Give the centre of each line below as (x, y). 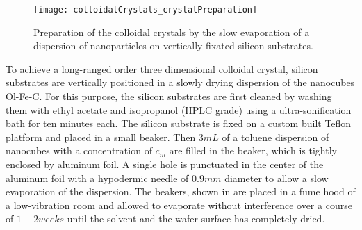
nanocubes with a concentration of (79, 150)
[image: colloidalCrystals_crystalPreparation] (146, 10)
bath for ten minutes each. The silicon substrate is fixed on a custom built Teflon (179, 123)
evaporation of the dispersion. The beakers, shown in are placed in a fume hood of (181, 191)
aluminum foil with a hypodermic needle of (97, 178)
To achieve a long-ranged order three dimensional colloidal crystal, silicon (162, 68)
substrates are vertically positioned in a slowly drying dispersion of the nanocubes (180, 82)
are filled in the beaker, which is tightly (253, 150)
